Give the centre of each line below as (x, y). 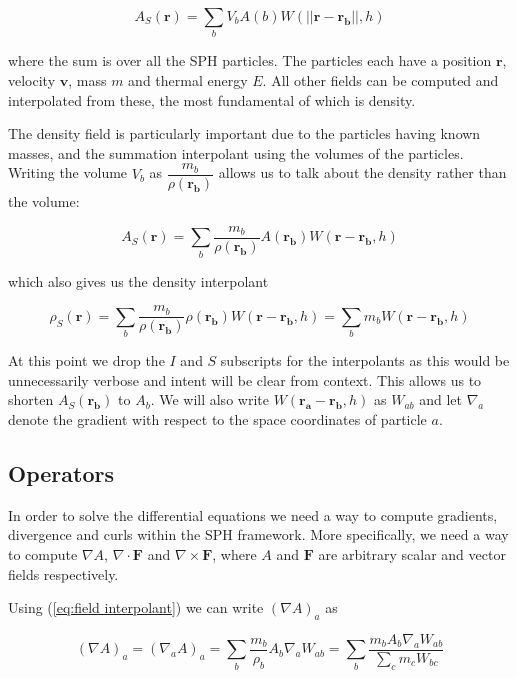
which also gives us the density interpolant (138, 280)
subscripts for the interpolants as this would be (365, 360)
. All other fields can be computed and (380, 79)
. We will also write (209, 399)
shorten (31, 399)
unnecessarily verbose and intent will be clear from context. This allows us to (245, 379)
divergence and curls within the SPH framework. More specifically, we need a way (258, 534)
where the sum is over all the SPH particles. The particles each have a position (250, 60)
